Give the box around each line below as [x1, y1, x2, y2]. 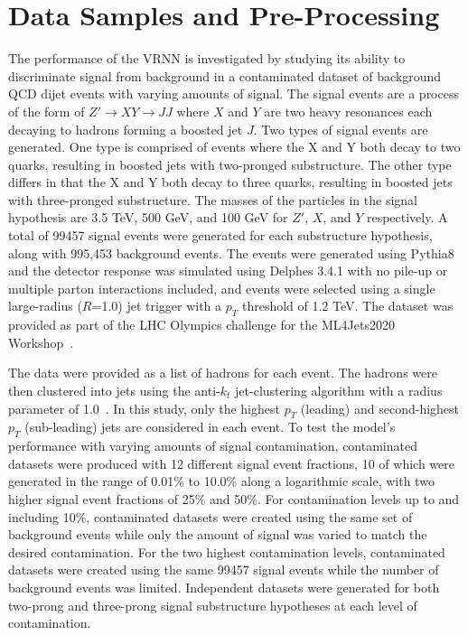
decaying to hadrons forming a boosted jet [8, 119, 243, 138]
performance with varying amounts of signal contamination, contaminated [8, 436, 417, 455]
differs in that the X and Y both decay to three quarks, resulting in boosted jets [8, 173, 453, 191]
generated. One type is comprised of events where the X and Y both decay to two [8, 137, 461, 156]
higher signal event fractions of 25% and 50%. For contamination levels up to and [8, 489, 460, 508]
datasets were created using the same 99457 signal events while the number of [8, 560, 439, 579]
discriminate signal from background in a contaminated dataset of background [8, 66, 442, 85]
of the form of [8, 101, 85, 120]
